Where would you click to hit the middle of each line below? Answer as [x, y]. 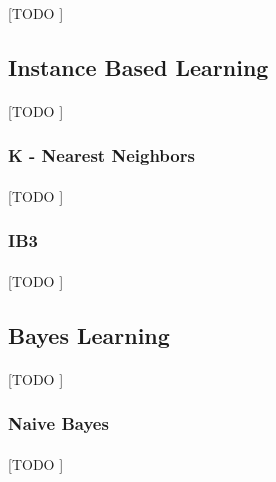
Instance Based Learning [138, 66]
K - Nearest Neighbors [101, 155]
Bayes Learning [89, 334]
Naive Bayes [58, 423]
